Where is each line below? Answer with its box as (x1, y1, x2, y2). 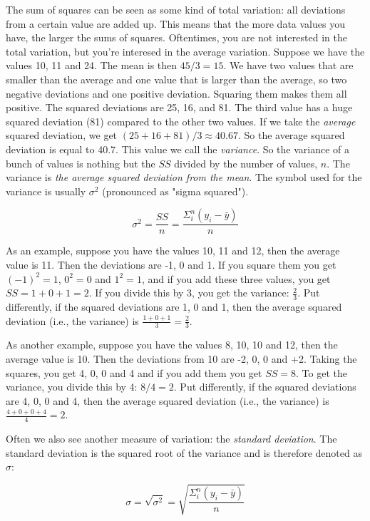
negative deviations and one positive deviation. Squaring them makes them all (6, 86, 347, 100)
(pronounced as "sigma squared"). (102, 183, 249, 198)
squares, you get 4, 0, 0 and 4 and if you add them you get (6, 365, 262, 380)
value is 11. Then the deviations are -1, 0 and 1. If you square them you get (6, 257, 336, 272)
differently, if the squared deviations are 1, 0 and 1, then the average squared (6, 299, 342, 314)
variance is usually (6, 183, 86, 198)
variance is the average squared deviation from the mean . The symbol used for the (6, 170, 362, 185)
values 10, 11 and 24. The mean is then (6, 58, 178, 73)
